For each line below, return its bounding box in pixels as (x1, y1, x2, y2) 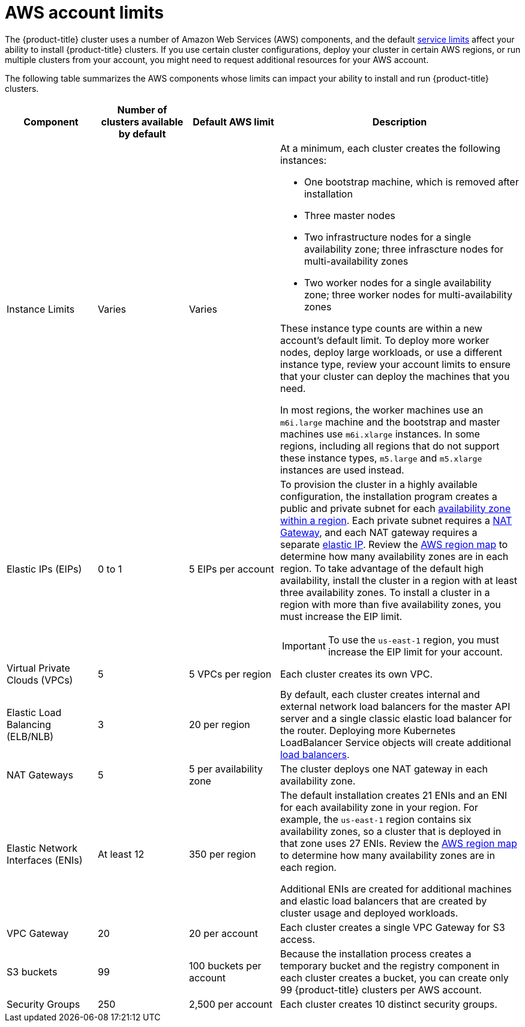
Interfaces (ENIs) (7, 854, 83, 866)
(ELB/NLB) (7, 730, 54, 742)
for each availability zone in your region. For (280, 801, 478, 813)
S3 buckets (7, 965, 58, 978)
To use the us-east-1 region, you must (328, 633, 499, 646)
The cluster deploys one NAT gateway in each (280, 762, 488, 775)
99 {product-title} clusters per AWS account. (280, 983, 482, 996)
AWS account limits (5, 2, 164, 23)
